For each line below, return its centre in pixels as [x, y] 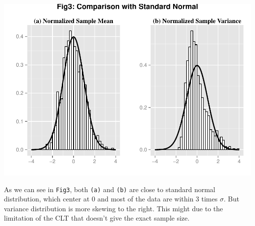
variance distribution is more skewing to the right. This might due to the [114, 208]
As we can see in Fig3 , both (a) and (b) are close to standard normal [110, 189]
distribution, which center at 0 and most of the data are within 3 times [111, 199]
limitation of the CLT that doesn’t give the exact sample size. [97, 218]
